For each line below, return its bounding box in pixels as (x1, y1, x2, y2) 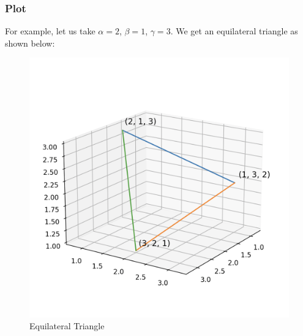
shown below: (5, 36, 55, 49)
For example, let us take (5, 25, 95, 37)
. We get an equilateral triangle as (170, 25, 298, 37)
